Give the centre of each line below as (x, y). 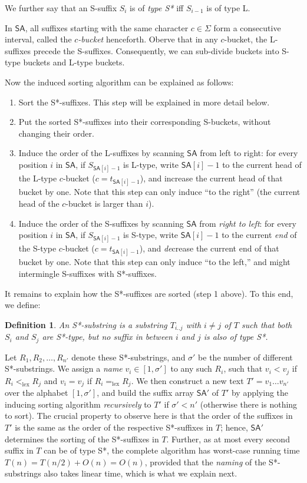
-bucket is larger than (104, 203)
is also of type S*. (236, 337)
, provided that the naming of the (205, 462)
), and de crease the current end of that (209, 248)
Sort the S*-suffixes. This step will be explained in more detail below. (144, 102)
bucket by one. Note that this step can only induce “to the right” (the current (159, 192)
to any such (191, 368)
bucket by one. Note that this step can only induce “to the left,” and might (154, 262)
